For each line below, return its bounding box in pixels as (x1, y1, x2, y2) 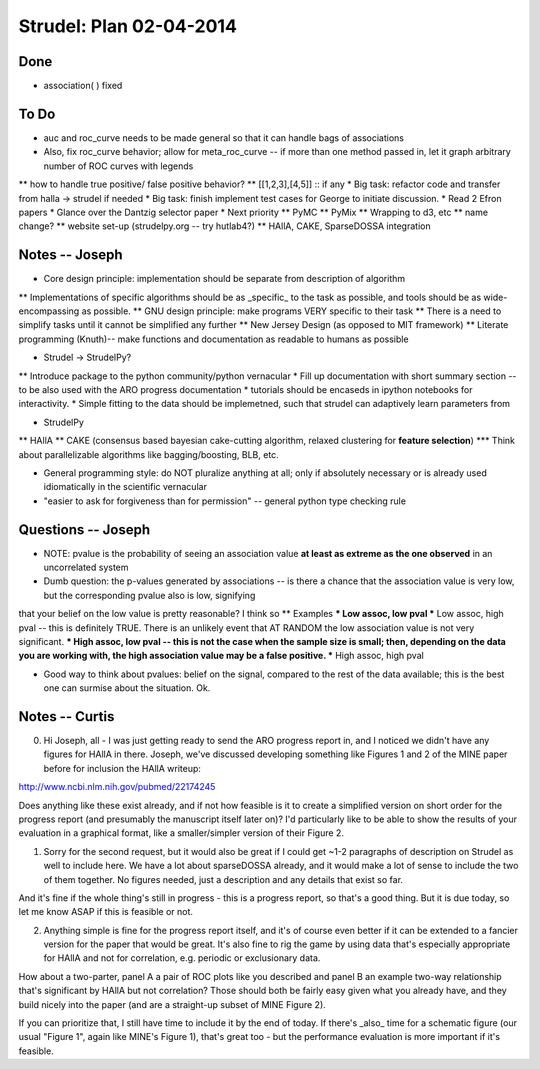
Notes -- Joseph (18, 246, 123, 264)
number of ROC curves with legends (43, 160, 194, 172)
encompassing (18, 305, 80, 317)
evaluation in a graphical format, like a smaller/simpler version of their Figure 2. (18, 827, 345, 839)
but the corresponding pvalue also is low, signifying (43, 589, 256, 601)
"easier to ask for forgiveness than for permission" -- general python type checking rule (43, 495, 407, 507)
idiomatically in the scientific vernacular (43, 481, 207, 493)
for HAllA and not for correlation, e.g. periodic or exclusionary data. (43, 952, 321, 964)
